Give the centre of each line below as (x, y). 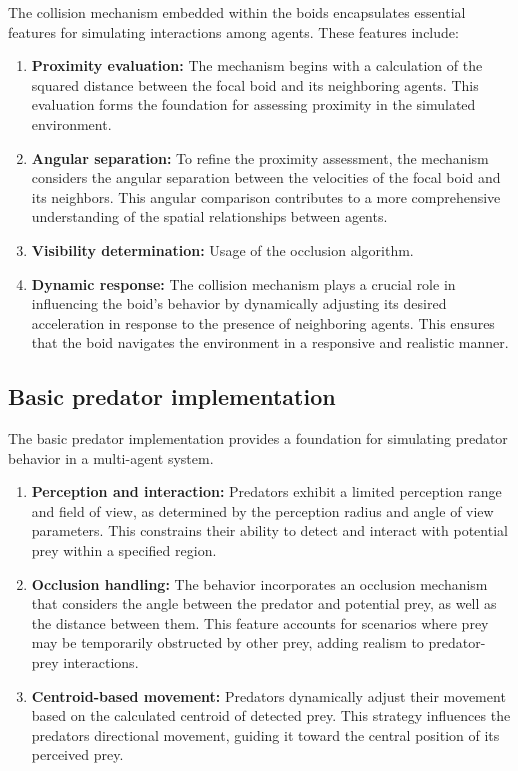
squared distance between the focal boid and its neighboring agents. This (255, 84)
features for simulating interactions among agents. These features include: (233, 31)
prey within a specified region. (124, 550)
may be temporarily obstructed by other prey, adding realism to (227, 642)
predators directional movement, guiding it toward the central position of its (265, 734)
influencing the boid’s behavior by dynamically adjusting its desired (239, 303)
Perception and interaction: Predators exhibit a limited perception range (266, 491)
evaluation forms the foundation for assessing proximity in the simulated (253, 104)
